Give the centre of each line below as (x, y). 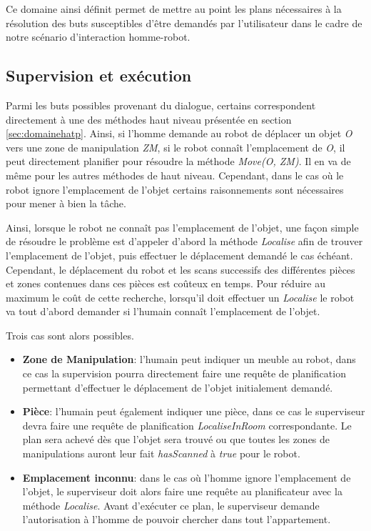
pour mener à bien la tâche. (66, 203)
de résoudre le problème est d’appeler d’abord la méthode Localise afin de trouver (184, 241)
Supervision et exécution (99, 75)
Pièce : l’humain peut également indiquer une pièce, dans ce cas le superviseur (194, 411)
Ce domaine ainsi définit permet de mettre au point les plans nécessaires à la (174, 9)
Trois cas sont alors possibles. (70, 335)
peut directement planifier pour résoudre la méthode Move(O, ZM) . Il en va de (178, 161)
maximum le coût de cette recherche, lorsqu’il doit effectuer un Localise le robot (180, 297)
